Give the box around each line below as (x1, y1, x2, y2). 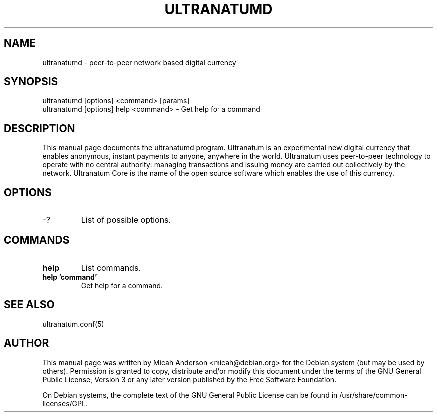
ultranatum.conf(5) (42, 319, 104, 328)
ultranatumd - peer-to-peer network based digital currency (42, 58, 236, 67)
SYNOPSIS (4, 75, 58, 88)
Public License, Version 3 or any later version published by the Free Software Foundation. (42, 375, 337, 384)
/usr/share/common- (339, 390, 408, 399)
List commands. (81, 262, 141, 273)
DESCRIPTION (4, 122, 75, 135)
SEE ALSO (4, 298, 55, 311)
